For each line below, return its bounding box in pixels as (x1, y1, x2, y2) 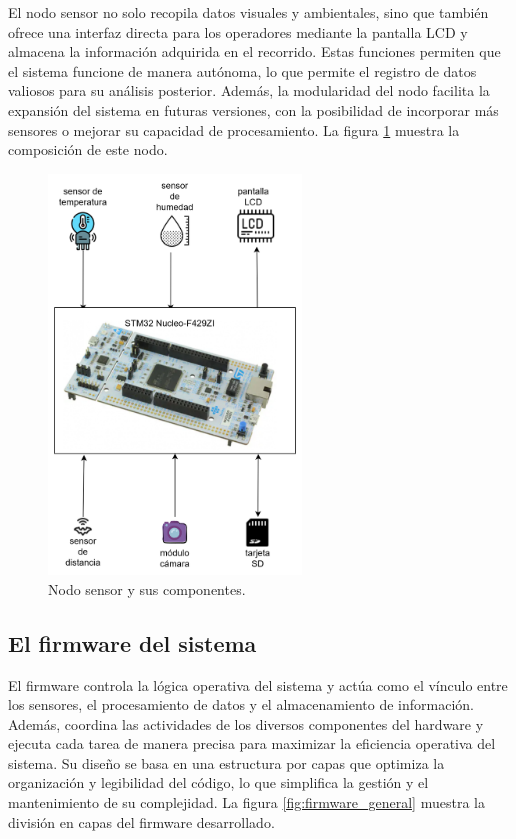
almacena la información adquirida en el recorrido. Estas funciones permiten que (8, 41, 501, 62)
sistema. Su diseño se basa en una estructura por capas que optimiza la (8, 752, 445, 773)
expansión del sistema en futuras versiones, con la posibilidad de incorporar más (8, 99, 499, 120)
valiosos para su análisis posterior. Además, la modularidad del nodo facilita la (8, 80, 490, 101)
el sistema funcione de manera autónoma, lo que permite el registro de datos (8, 60, 477, 81)
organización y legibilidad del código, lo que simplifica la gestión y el (8, 772, 429, 793)
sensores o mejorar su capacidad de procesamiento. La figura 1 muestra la (8, 119, 460, 140)
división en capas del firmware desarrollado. (8, 811, 275, 832)
